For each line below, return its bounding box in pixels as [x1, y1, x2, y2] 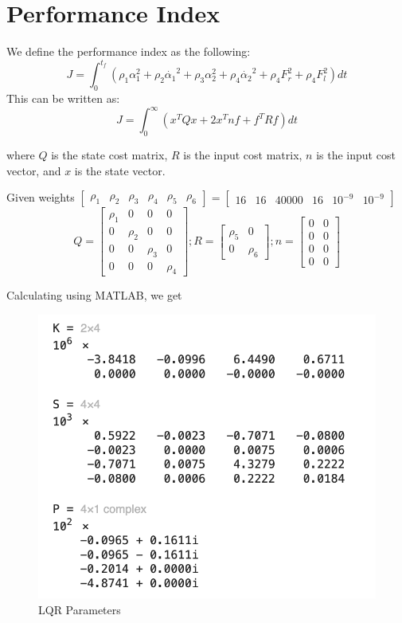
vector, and [6, 162, 61, 178]
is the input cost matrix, [183, 146, 302, 163]
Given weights [6, 189, 75, 206]
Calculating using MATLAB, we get [6, 287, 182, 304]
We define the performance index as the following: [6, 43, 251, 60]
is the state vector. [74, 162, 166, 178]
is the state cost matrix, [51, 146, 168, 163]
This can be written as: [6, 90, 120, 107]
